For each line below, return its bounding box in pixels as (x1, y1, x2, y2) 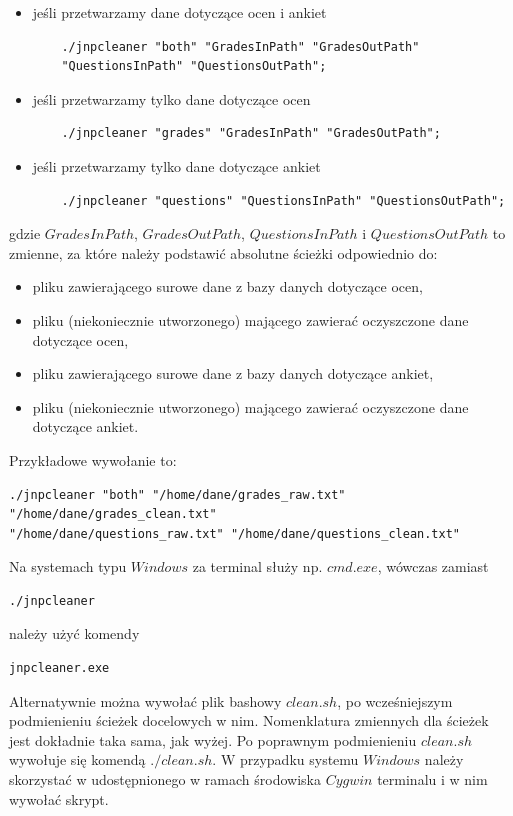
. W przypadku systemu (212, 749, 359, 770)
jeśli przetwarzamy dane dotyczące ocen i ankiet (32, 2, 327, 22)
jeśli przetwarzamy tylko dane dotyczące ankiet (32, 155, 321, 176)
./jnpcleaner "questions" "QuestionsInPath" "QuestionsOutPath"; (61, 193, 506, 208)
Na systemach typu (9, 556, 127, 577)
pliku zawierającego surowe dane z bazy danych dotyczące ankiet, (32, 363, 434, 384)
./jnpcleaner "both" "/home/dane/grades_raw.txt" (9, 487, 346, 502)
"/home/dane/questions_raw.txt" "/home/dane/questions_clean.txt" (9, 526, 461, 541)
